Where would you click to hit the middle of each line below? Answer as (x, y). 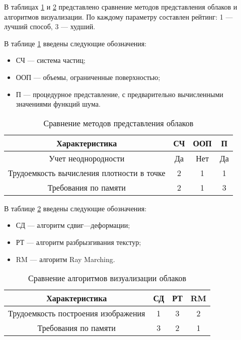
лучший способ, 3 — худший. (50, 26)
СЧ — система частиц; (51, 60)
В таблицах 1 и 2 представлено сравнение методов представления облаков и (121, 7)
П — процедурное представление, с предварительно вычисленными (119, 94)
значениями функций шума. (58, 104)
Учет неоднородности (87, 158)
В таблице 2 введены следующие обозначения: (75, 208)
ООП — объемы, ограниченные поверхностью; (88, 77)
